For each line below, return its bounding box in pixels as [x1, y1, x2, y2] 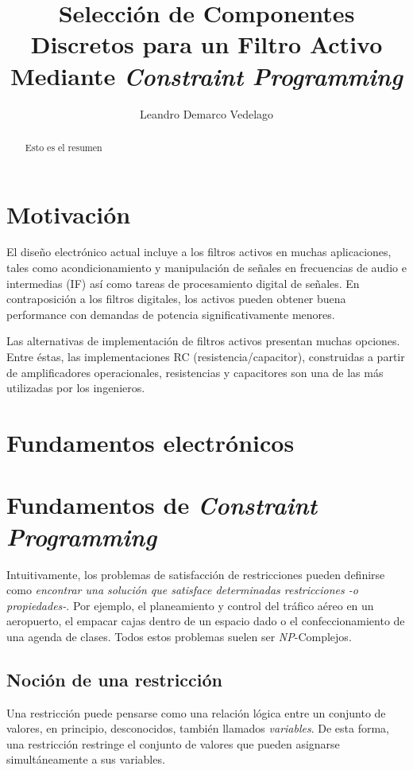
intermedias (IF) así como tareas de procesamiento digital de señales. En [6, 274, 360, 291]
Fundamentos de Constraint [6, 488, 318, 522]
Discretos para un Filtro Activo [30, 28, 383, 60]
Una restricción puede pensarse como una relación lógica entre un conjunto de [6, 704, 386, 721]
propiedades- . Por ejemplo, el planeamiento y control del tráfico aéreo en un [6, 597, 374, 613]
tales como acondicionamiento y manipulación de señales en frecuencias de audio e [6, 259, 407, 276]
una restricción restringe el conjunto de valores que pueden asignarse [6, 735, 340, 752]
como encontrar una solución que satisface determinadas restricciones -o [6, 581, 358, 598]
